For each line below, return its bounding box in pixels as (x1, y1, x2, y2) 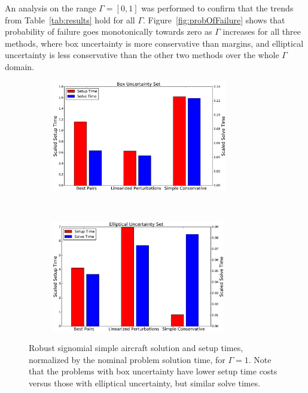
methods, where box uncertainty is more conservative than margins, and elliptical (5, 37, 304, 49)
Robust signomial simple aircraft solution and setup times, (29, 341, 243, 354)
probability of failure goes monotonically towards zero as (5, 25, 212, 38)
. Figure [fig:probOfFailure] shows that (143, 13, 285, 26)
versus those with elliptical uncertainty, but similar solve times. (29, 376, 261, 389)
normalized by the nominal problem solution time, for (29, 353, 225, 365)
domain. (5, 60, 35, 72)
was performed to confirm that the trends (141, 2, 294, 14)
